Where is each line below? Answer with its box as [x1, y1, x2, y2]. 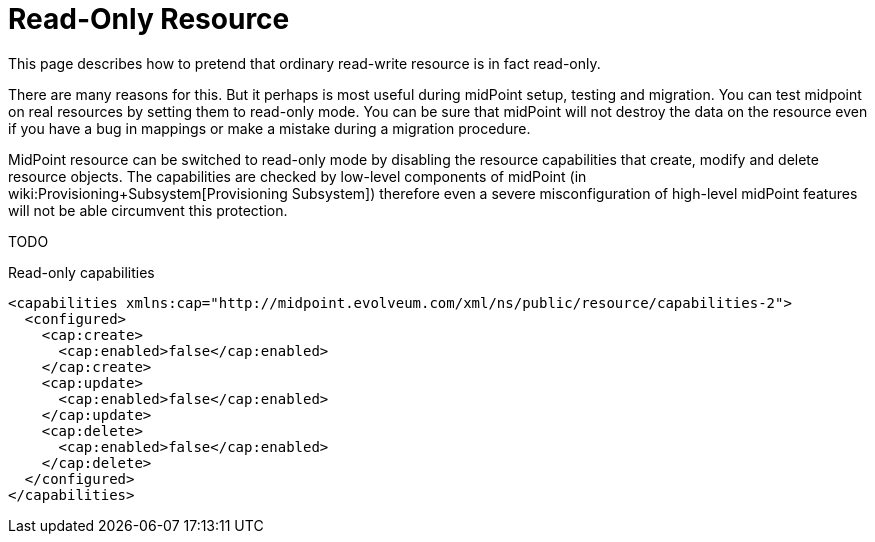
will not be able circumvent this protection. [8, 201, 288, 219]
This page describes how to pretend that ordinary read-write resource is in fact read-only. [8, 54, 601, 72]
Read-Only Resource [8, 2, 290, 36]
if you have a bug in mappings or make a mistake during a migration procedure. [8, 119, 531, 137]
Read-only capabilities [8, 263, 155, 281]
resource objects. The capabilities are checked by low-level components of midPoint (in [8, 167, 587, 185]
